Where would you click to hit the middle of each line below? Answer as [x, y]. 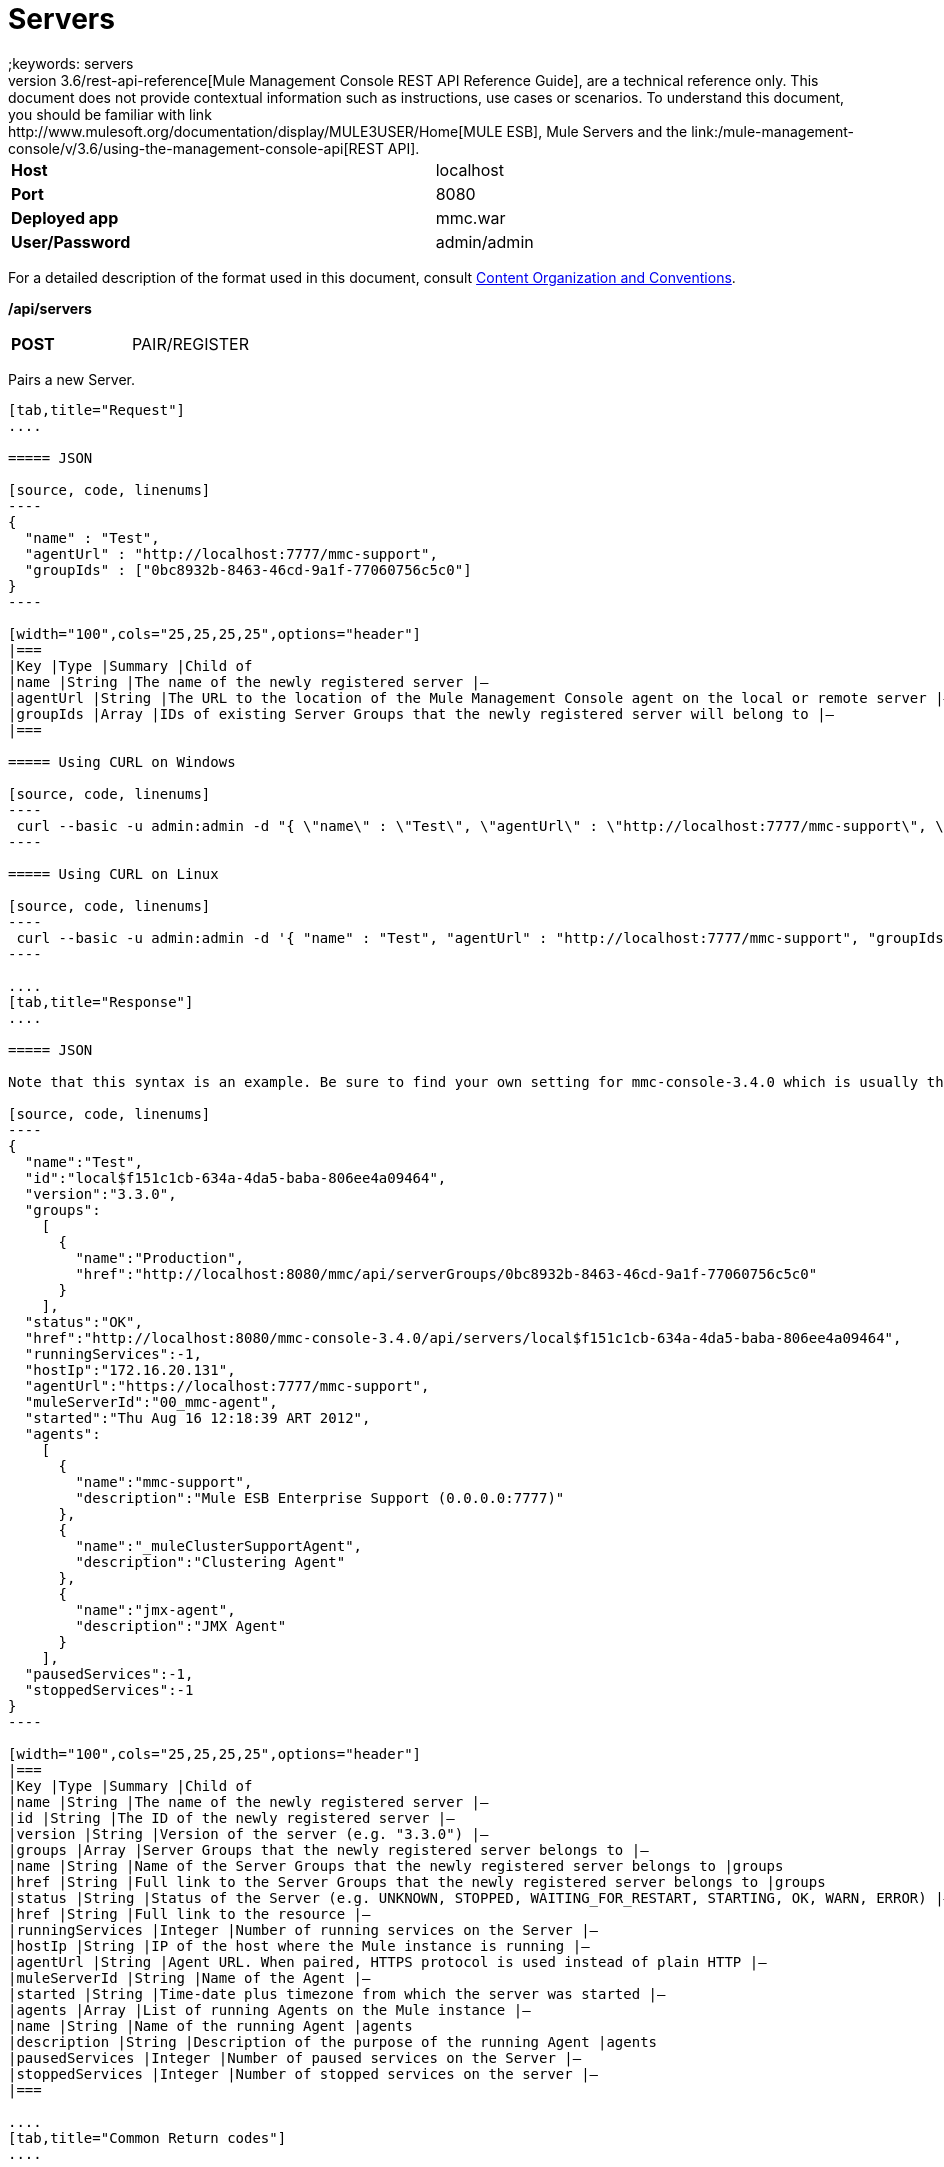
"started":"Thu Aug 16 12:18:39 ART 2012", [197, 1417]
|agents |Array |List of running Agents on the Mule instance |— [269, 2009]
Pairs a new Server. [71, 379]
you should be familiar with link [110, 114]
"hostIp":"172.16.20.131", [130, 1369]
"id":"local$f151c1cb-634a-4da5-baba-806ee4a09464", [235, 1177]
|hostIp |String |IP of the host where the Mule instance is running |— [299, 1945]
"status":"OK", [83, 1321]
